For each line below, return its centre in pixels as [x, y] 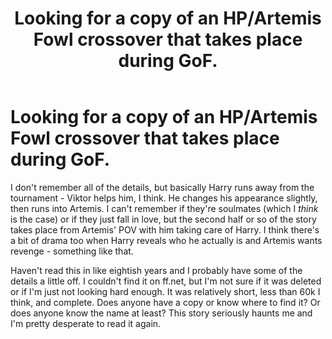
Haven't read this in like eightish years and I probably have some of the [156, 270]
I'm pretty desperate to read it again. [86, 323]
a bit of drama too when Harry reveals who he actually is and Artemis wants [166, 240]
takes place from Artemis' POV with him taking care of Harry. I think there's [165, 229]
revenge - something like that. [72, 251]
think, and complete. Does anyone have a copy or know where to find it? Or [165, 302]
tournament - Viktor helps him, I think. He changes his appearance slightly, [164, 198]
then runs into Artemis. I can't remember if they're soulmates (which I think [164, 208]
